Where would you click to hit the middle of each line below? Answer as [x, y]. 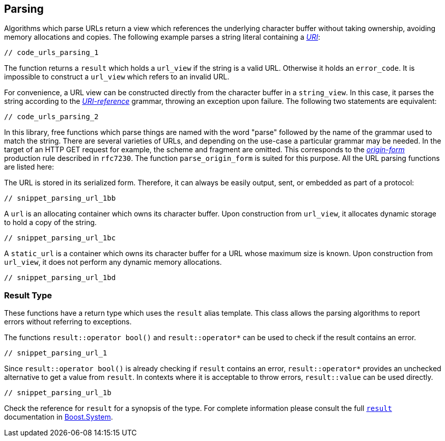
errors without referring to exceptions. [68, 322]
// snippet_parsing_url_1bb [60, 198]
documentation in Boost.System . [59, 417]
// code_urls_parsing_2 [51, 117]
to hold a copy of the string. [50, 223]
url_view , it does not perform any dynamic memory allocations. [113, 262]
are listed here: [29, 167]
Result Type [28, 295]
